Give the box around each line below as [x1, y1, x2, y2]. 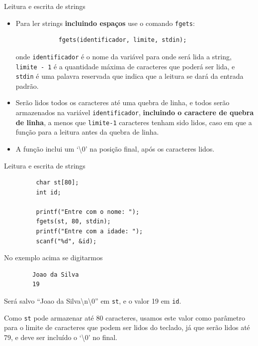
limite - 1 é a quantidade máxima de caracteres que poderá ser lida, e [15, 61, 235, 71]
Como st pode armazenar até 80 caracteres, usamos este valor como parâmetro [4, 312, 245, 323]
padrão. [15, 80, 39, 91]
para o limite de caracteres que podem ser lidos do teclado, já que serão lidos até [4, 322, 250, 333]
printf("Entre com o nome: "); [36, 208, 140, 215]
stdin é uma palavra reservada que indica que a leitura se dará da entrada [15, 71, 244, 81]
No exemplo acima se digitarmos [4, 252, 103, 263]
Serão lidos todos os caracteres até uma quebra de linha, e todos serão [15, 97, 230, 108]
